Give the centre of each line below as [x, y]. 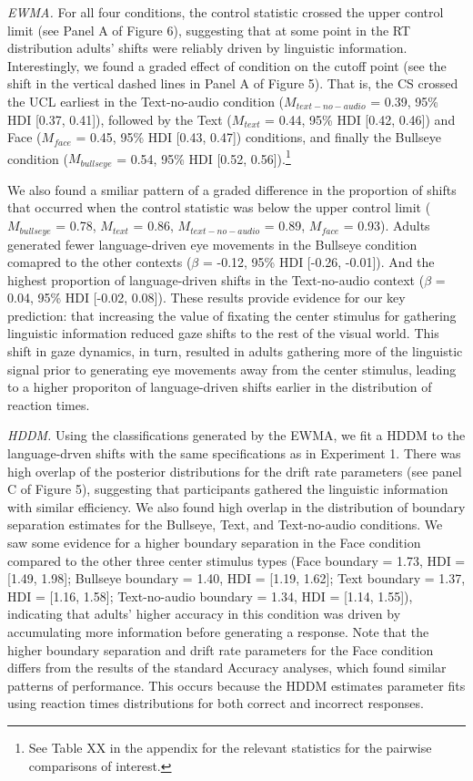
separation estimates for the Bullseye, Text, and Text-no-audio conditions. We [225, 524]
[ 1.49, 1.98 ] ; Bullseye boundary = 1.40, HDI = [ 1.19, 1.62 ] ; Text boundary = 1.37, [236, 578]
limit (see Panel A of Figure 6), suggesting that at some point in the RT [209, 30]
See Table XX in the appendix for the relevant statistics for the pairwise [230, 747]
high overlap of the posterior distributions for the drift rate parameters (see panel [235, 471]
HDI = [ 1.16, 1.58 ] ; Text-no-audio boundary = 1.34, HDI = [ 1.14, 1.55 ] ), [210, 596]
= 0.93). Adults [387, 226]
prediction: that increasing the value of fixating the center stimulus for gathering [232, 315]
